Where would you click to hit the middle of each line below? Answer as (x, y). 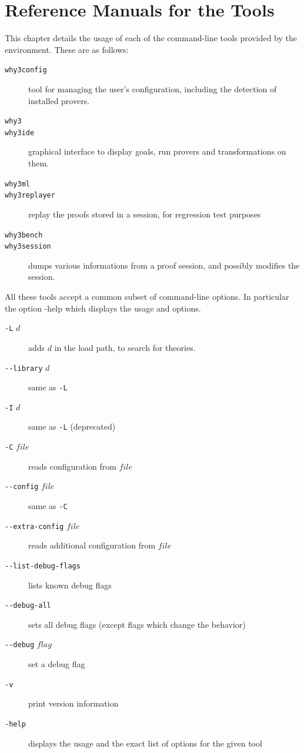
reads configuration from (72, 466)
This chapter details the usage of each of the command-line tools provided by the (151, 38)
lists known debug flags (70, 585)
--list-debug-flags (43, 566)
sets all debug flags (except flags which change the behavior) (137, 624)
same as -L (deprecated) (72, 426)
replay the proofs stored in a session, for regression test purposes (145, 214)
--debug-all (28, 606)
